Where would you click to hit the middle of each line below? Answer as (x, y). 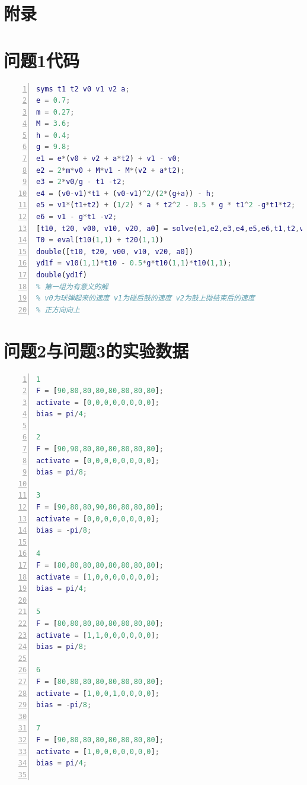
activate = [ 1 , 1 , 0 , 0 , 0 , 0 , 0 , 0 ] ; (98, 635)
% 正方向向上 (58, 310)
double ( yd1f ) (62, 275)
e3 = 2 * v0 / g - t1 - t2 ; (81, 182)
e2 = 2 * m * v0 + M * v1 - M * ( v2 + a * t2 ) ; (111, 170)
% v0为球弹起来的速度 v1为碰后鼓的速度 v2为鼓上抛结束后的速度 (145, 298)
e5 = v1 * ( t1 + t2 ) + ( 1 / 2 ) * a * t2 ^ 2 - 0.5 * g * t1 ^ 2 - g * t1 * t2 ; (166, 205)
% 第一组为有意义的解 (72, 287)
